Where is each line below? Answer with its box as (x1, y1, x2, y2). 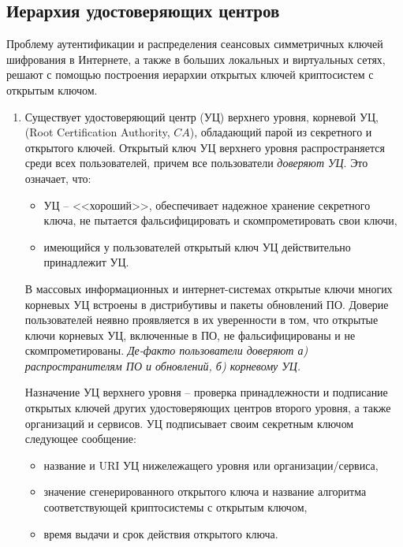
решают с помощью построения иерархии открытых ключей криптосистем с (6, 66, 374, 83)
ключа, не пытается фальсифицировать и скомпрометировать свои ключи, (43, 212, 397, 229)
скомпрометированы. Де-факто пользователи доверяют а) (24, 342, 308, 359)
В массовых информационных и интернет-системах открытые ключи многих (24, 280, 393, 296)
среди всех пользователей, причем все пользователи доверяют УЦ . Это (24, 154, 368, 171)
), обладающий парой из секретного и (189, 124, 372, 140)
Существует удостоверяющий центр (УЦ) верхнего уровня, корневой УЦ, (24, 108, 379, 125)
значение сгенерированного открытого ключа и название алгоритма (43, 483, 367, 500)
